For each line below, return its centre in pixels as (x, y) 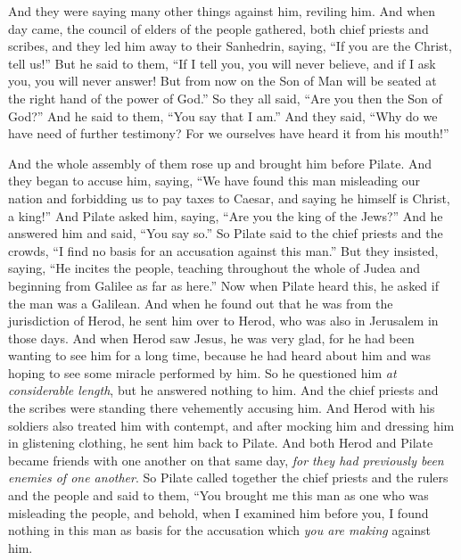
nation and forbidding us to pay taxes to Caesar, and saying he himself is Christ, (229, 198)
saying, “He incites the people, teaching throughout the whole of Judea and (214, 268)
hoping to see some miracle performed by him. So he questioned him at (202, 372)
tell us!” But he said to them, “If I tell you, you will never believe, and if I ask (222, 63)
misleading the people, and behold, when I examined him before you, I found (218, 512)
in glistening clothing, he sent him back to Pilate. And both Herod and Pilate (221, 443)
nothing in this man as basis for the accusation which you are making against (220, 530)
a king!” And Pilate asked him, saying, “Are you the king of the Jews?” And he (226, 215)
